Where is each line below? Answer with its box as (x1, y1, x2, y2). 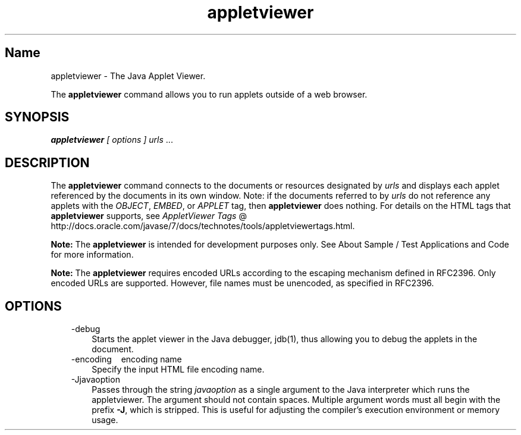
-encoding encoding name (71, 354, 182, 365)
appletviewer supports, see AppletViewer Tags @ (51, 211, 247, 221)
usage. (92, 415, 118, 425)
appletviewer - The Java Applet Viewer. (51, 70, 206, 81)
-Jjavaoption (71, 374, 120, 385)
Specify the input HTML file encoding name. (92, 364, 265, 375)
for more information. (51, 249, 134, 260)
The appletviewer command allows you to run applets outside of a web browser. (51, 89, 368, 99)
